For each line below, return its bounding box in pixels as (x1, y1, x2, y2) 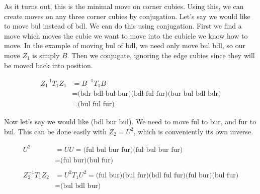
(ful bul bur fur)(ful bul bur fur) (83, 146, 183, 153)
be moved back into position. (4, 60, 93, 70)
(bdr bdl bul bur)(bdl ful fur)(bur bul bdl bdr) (77, 90, 221, 98)
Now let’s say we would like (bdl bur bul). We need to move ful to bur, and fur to (4, 116, 256, 127)
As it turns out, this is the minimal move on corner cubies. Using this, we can (4, 1, 244, 11)
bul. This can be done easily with (4, 126, 107, 136)
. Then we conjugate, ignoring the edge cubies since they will (67, 50, 255, 60)
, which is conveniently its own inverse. (133, 126, 253, 136)
